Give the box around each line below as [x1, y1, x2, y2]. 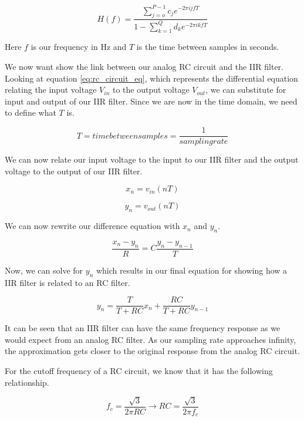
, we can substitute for [205, 83, 286, 96]
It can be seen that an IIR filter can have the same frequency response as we [5, 322, 281, 334]
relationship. [5, 376, 49, 388]
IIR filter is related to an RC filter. [5, 276, 130, 288]
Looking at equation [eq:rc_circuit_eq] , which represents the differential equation [5, 72, 298, 84]
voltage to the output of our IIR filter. [5, 164, 143, 177]
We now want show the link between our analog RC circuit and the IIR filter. [5, 60, 284, 73]
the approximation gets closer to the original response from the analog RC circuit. [5, 345, 300, 357]
